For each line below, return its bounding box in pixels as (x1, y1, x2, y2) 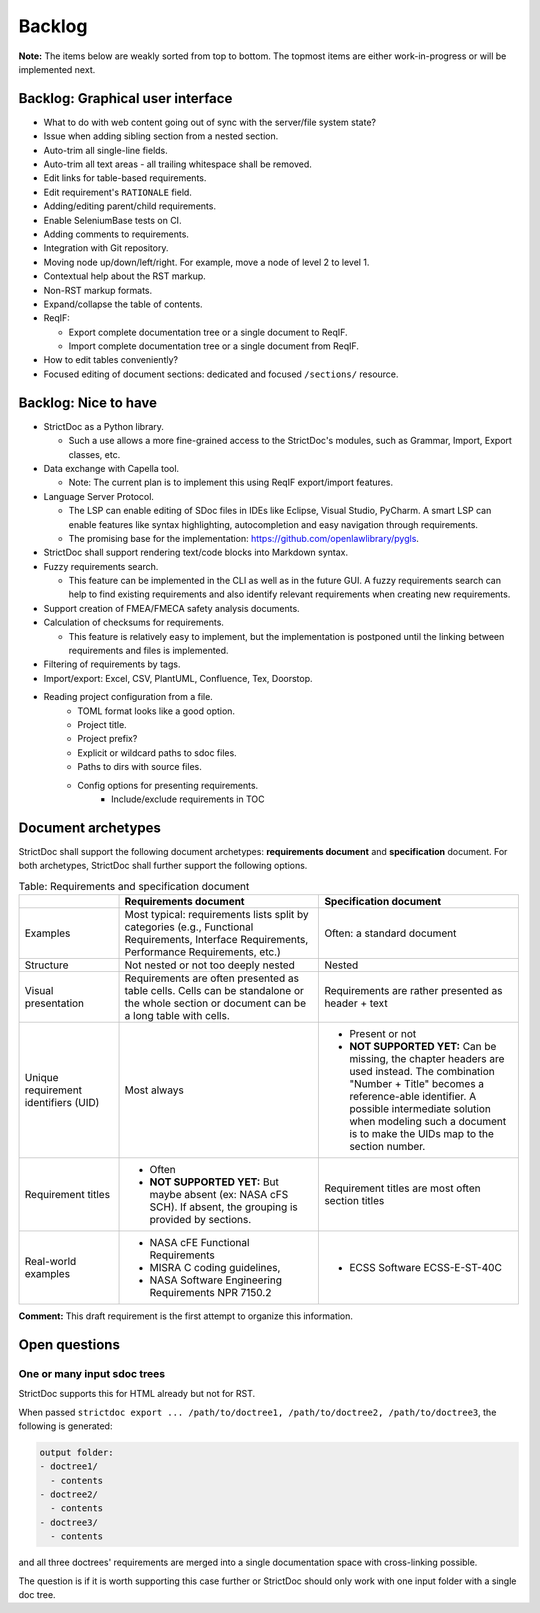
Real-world (24, 1255, 77, 1268)
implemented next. (18, 63, 96, 75)
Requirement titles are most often (324, 1181, 481, 1195)
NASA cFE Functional (149, 1236, 250, 1249)
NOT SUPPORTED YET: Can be (349, 1040, 497, 1053)
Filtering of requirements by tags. (43, 658, 181, 670)
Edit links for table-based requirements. (43, 172, 207, 184)
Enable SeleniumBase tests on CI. (43, 214, 182, 226)
